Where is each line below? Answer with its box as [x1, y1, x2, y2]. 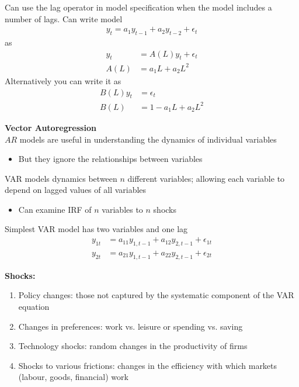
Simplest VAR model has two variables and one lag [5, 223, 188, 235]
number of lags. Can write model [5, 12, 123, 25]
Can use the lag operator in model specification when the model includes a [5, 1, 272, 13]
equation [18, 300, 50, 312]
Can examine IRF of [18, 203, 92, 215]
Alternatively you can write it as [5, 74, 121, 87]
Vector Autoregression [5, 121, 96, 133]
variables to [102, 203, 143, 215]
